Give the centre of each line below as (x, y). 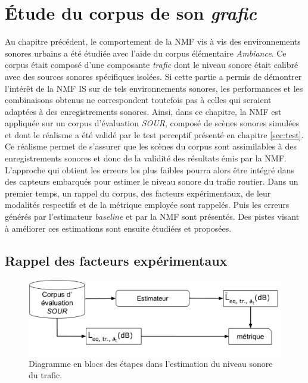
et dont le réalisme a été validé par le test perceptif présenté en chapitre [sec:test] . (154, 134)
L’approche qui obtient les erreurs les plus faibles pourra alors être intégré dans (150, 169)
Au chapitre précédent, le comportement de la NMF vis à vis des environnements (153, 41)
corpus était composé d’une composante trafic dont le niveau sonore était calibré (152, 65)
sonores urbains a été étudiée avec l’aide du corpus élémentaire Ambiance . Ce (146, 53)
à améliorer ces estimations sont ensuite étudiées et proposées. (118, 228)
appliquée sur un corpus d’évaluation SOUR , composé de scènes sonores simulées (152, 123)
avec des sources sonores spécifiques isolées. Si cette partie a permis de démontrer (153, 76)
